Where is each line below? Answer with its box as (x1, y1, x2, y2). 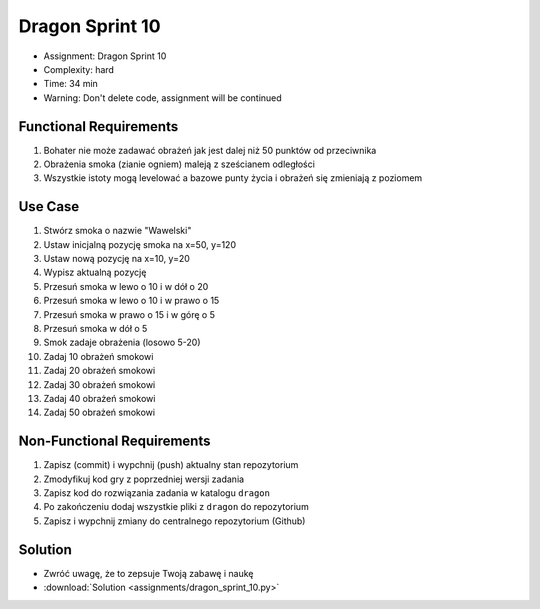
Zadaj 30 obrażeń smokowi (43, 378, 156, 390)
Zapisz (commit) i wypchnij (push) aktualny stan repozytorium (43, 459, 299, 471)
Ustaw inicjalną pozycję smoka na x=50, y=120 (43, 238, 237, 250)
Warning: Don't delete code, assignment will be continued (43, 91, 282, 104)
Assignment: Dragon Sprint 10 (43, 50, 167, 62)
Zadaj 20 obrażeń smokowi (43, 365, 156, 377)
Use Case (18, 198, 80, 215)
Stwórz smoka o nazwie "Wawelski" (43, 225, 192, 237)
